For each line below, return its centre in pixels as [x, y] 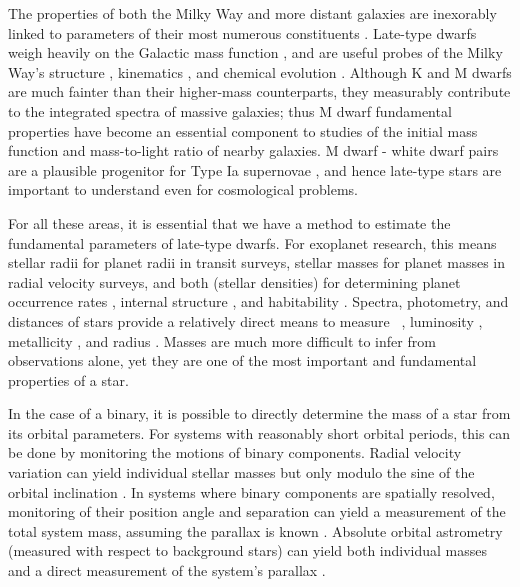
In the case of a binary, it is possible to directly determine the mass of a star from [259, 413]
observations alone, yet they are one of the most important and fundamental [242, 360]
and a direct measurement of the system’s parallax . [167, 570]
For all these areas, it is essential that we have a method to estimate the [229, 222]
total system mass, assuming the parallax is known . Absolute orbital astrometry [255, 530]
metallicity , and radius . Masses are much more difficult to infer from [222, 340]
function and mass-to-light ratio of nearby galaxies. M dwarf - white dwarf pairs [253, 150]
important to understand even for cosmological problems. [183, 189]
